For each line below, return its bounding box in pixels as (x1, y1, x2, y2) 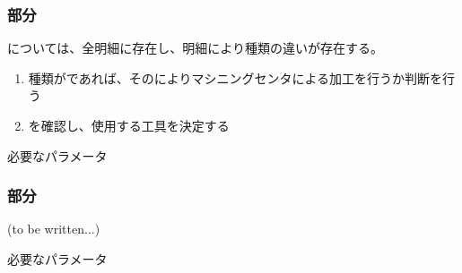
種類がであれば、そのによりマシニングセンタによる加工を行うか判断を (28, 68, 442, 87)
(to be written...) (7, 219, 100, 238)
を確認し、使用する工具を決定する (28, 116, 230, 134)
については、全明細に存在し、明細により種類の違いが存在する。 (7, 38, 384, 57)
